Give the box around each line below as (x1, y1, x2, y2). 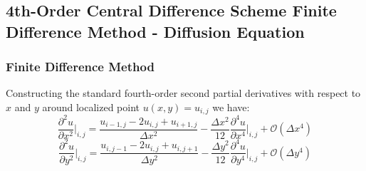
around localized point (42, 99, 140, 114)
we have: (212, 99, 250, 114)
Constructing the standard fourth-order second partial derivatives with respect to (6, 85, 361, 100)
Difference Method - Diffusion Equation (6, 20, 305, 42)
